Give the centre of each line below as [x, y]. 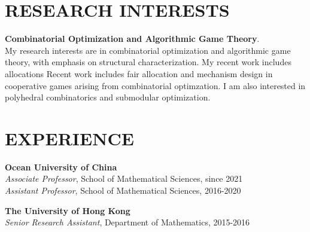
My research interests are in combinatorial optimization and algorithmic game [148, 50]
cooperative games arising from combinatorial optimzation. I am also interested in [155, 85]
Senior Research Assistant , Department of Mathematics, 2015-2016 [127, 222]
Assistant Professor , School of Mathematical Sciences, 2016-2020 [123, 190]
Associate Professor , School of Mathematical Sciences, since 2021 [124, 178]
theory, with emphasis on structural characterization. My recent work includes [148, 62]
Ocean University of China [61, 167]
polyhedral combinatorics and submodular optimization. [108, 97]
